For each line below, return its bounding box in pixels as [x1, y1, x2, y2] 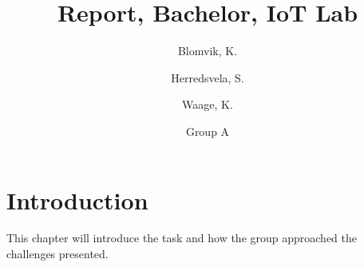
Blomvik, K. [177, 42, 238, 59]
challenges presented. [6, 245, 109, 262]
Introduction [6, 183, 148, 216]
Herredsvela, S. [171, 69, 244, 86]
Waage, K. [182, 96, 233, 113]
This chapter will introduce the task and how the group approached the [6, 229, 357, 246]
